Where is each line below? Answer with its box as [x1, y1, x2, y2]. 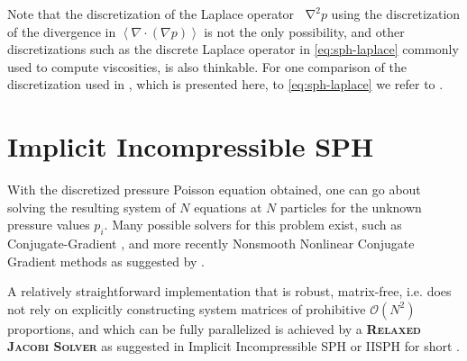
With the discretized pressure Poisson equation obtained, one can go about [7, 180, 421, 199]
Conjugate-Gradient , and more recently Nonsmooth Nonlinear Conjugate [7, 234, 415, 253]
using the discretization [331, 5, 461, 23]
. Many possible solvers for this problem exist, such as [104, 215, 402, 234]
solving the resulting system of [7, 197, 176, 216]
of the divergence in [7, 22, 116, 41]
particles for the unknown [279, 197, 422, 216]
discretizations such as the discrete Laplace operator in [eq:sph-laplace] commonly [7, 40, 459, 59]
